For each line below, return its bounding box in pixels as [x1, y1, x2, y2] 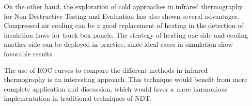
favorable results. [4, 48, 54, 58]
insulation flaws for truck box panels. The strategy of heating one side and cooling [4, 29, 248, 40]
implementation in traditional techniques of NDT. [4, 93, 152, 103]
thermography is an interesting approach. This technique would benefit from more [4, 74, 248, 84]
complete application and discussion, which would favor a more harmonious [4, 83, 228, 93]
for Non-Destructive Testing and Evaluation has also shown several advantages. [4, 11, 239, 21]
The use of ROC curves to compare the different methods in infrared [4, 65, 208, 75]
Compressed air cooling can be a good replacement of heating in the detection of [4, 20, 243, 30]
